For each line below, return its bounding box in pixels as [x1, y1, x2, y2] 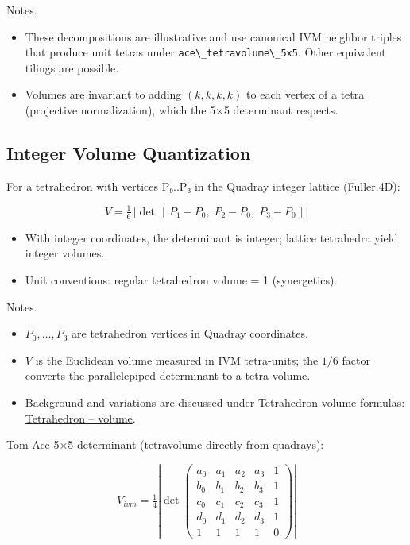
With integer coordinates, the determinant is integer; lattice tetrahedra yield [25, 229, 398, 245]
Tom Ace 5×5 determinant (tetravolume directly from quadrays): [6, 436, 324, 453]
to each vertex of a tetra [246, 86, 365, 102]
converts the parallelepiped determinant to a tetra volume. [25, 367, 311, 384]
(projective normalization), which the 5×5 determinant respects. [25, 102, 338, 118]
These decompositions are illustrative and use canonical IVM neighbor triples [25, 28, 402, 44]
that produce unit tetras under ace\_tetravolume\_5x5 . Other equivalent [25, 44, 386, 60]
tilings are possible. [25, 59, 119, 75]
